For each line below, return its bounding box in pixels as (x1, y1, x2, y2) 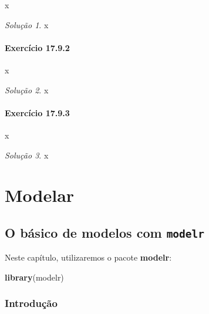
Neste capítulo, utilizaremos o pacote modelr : (5, 251, 172, 264)
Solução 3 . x (5, 148, 49, 161)
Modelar (5, 183, 75, 207)
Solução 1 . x (5, 18, 49, 31)
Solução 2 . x (5, 83, 49, 96)
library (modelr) (5, 271, 64, 283)
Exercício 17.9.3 (5, 106, 70, 119)
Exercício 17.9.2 (5, 41, 70, 53)
